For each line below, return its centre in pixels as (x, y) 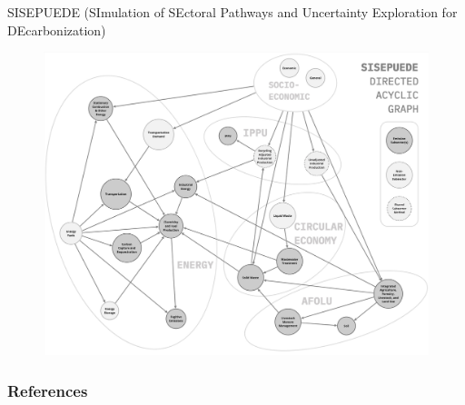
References (48, 390)
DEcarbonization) (57, 30)
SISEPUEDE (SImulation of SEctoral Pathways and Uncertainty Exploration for (232, 12)
